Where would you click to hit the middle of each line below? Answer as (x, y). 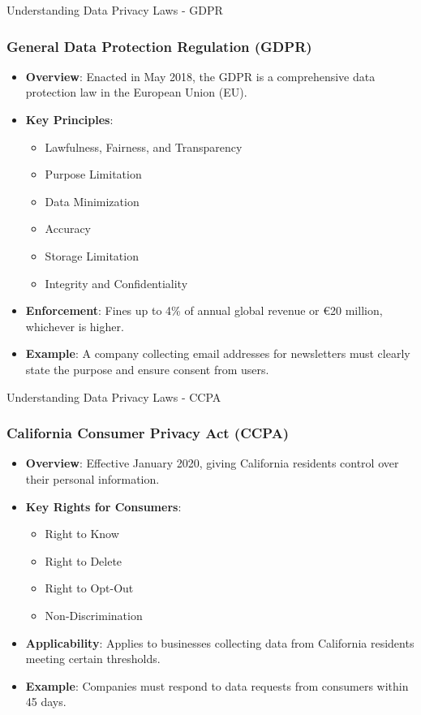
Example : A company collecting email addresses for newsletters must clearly (218, 353)
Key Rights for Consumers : (103, 506)
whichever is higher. (75, 326)
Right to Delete (84, 560)
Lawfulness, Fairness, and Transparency (144, 146)
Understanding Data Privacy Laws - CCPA (114, 396)
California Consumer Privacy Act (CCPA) (148, 433)
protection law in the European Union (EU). (136, 92)
